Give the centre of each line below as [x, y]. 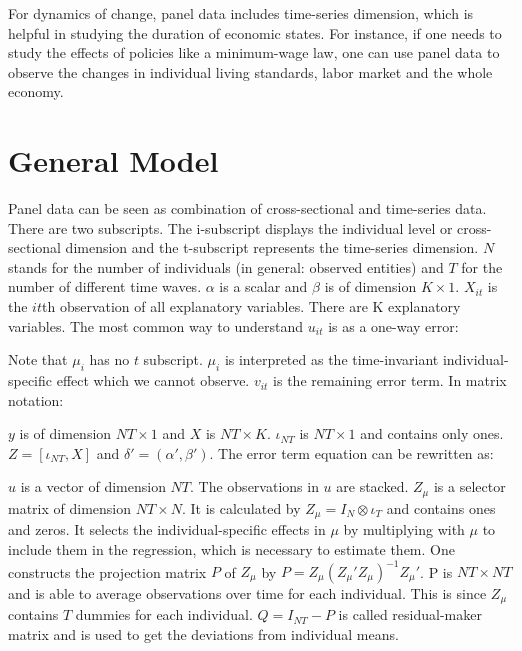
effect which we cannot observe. [153, 380]
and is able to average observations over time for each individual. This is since [247, 593]
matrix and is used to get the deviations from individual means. [203, 634]
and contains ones [441, 507]
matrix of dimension [70, 507]
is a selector [469, 486]
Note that [38, 359]
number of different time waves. [105, 286]
